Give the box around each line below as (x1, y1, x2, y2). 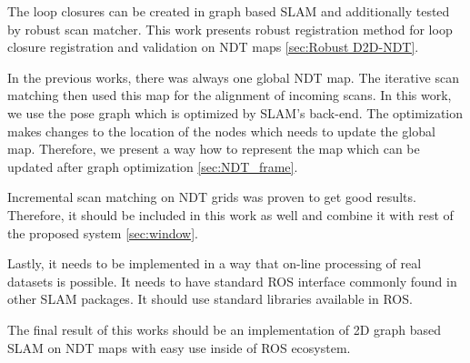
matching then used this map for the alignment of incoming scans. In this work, (7, 86, 452, 105)
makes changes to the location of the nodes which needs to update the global (7, 121, 435, 140)
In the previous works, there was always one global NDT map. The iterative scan (7, 67, 459, 86)
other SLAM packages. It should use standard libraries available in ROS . (7, 289, 413, 308)
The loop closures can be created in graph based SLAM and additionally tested (7, 2, 450, 20)
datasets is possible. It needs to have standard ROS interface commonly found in (7, 271, 457, 290)
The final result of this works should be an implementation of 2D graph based (7, 319, 442, 338)
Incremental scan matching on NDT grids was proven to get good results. (7, 187, 416, 207)
